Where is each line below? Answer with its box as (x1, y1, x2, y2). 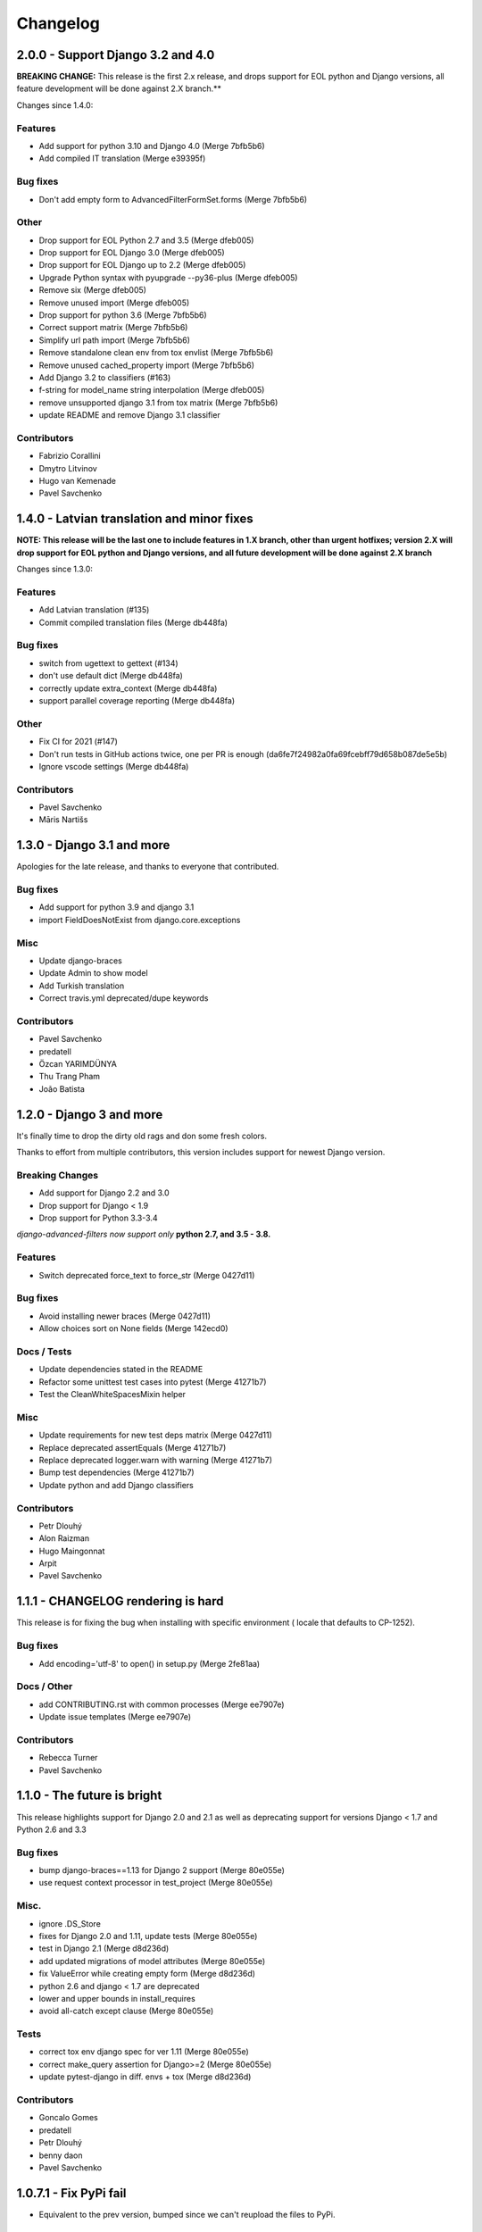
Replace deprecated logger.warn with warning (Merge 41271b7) (38, 1455, 272, 1465)
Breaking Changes (16, 1169, 99, 1181)
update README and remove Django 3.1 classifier (38, 410, 220, 421)
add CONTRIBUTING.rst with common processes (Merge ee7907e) (38, 1699, 285, 1710)
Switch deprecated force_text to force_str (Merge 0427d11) (38, 1270, 255, 1280)
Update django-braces (38, 955, 122, 966)
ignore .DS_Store (38, 1918, 102, 1928)
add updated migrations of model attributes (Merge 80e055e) (38, 1955, 266, 1966)
